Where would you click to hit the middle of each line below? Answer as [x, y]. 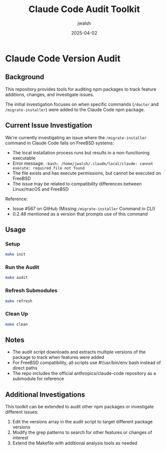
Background [25, 77]
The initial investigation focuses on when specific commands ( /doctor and [82, 104]
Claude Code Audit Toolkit [84, 9]
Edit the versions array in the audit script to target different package [82, 422]
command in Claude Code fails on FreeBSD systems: [60, 143]
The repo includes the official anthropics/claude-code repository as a [84, 374]
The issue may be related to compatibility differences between [77, 184]
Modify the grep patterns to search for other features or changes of [82, 432]
